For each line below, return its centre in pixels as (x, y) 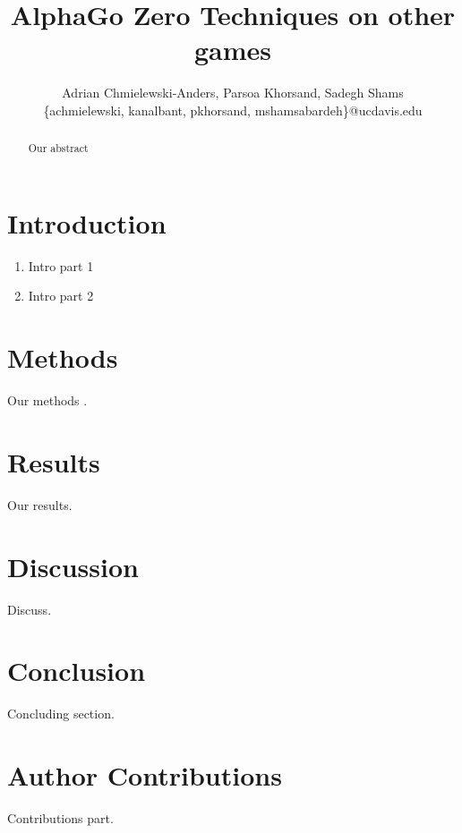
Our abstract (58, 148)
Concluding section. (61, 714)
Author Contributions (145, 775)
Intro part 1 (61, 265)
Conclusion (77, 671)
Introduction (87, 222)
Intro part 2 (61, 296)
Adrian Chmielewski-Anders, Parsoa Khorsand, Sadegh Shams (233, 93)
